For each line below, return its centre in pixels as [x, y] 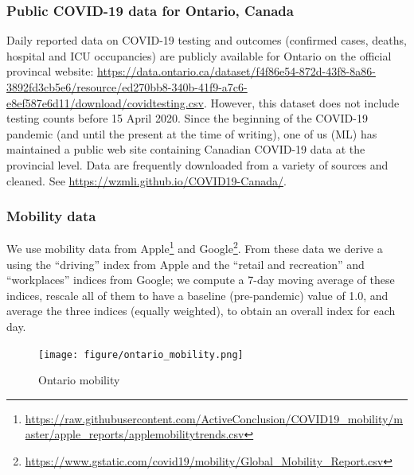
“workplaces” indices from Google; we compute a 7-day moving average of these [201, 280]
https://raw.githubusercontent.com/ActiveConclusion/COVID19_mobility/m [214, 418]
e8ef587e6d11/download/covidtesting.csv [105, 102]
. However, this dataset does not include [301, 102]
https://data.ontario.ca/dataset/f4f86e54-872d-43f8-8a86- [236, 71]
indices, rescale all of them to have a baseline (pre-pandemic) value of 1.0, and [197, 295]
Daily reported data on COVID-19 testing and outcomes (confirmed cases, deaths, [207, 40]
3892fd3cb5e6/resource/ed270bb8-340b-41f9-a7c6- [127, 87]
